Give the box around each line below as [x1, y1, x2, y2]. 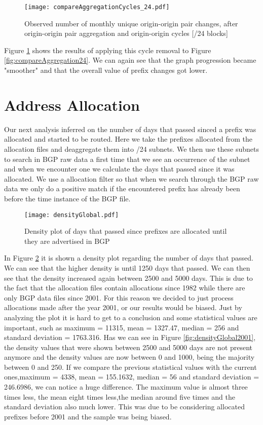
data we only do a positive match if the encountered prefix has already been [4, 183, 240, 194]
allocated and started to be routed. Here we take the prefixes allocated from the [4, 134, 252, 144]
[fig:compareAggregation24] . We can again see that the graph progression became [4, 55, 256, 65]
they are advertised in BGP [24, 235, 110, 246]
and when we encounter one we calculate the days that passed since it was [4, 163, 235, 174]
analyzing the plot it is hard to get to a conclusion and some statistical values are [4, 312, 257, 322]
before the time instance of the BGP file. [4, 193, 131, 203]
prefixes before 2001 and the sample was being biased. [4, 411, 172, 421]
